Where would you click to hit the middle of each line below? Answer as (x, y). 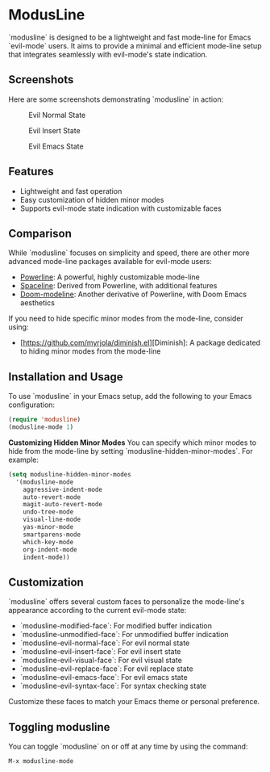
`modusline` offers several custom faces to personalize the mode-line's (127, 602)
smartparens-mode (52, 535)
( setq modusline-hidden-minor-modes (70, 474)
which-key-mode (48, 542)
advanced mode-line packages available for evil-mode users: (110, 262)
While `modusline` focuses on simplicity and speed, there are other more (129, 253)
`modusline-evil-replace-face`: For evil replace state (106, 669)
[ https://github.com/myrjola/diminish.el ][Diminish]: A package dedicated (140, 343)
